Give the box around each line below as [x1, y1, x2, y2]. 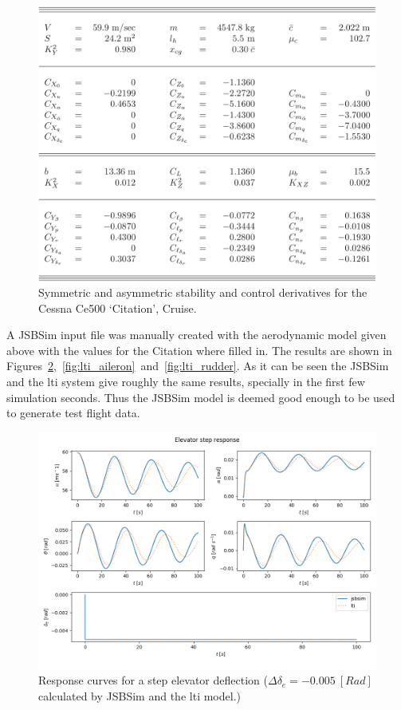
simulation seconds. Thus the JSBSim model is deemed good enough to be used [6, 389, 395, 405]
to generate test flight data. [6, 404, 140, 421]
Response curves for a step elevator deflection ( [38, 672, 268, 688]
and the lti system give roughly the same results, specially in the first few [6, 373, 365, 390]
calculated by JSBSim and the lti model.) [38, 687, 241, 704]
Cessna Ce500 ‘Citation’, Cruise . [38, 299, 197, 316]
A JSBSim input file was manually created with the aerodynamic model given [6, 326, 387, 343]
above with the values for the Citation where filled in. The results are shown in [6, 341, 392, 358]
